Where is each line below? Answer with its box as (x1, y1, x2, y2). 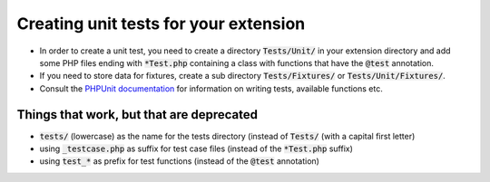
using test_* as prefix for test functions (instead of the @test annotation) (39, 156, 319, 167)
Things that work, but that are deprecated (16, 107, 259, 122)
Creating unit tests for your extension (16, 14, 306, 34)
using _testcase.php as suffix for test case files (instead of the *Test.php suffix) (39, 143, 354, 154)
